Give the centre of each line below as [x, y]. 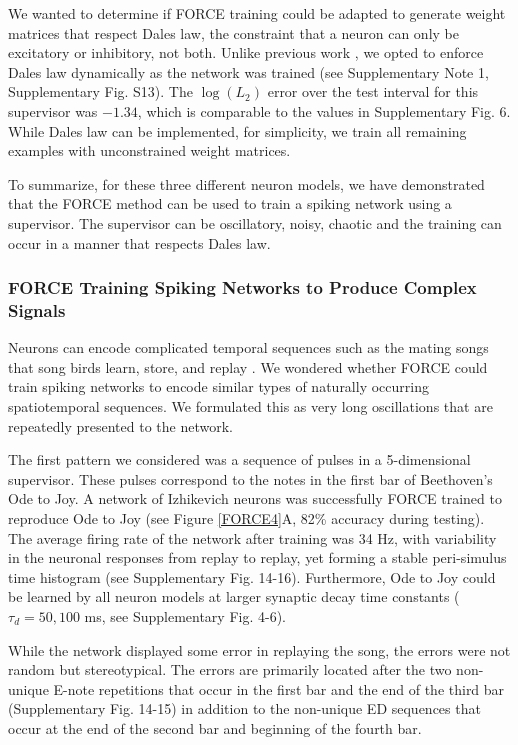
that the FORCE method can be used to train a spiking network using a [230, 203]
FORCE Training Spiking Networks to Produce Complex [242, 287]
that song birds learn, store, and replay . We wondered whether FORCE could [248, 366]
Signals [37, 309]
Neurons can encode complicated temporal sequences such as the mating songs [248, 347]
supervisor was [53, 110]
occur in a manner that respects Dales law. [139, 242]
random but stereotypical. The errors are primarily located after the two [230, 669]
